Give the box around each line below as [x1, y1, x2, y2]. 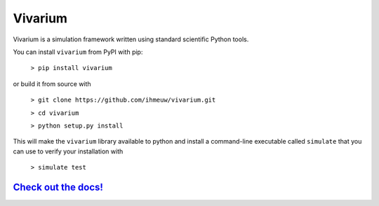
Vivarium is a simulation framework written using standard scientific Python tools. [13, 35, 249, 43]
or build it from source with [13, 79, 91, 88]
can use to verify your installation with [13, 147, 124, 156]
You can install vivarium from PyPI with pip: [13, 48, 143, 56]
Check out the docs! [13, 181, 103, 193]
